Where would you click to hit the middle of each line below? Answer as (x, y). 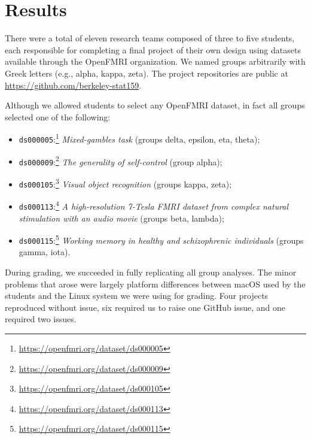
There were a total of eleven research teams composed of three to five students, (150, 38)
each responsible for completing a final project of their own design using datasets (153, 49)
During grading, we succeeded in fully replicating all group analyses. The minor (151, 272)
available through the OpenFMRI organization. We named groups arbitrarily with (155, 61)
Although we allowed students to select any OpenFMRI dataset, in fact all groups (155, 105)
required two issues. (41, 319)
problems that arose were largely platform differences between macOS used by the (155, 284)
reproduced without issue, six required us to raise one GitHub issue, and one (145, 307)
